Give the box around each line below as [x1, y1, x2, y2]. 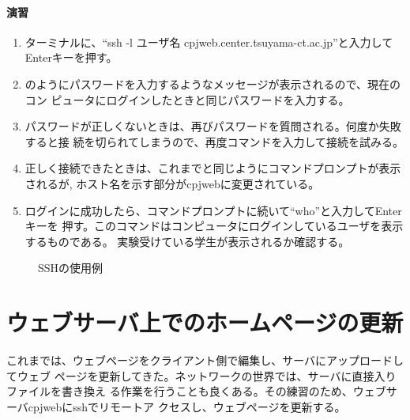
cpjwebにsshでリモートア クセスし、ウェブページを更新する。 [28, 398, 346, 414]
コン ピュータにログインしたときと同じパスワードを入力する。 [24, 91, 350, 108]
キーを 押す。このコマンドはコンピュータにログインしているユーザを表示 [24, 218, 404, 234]
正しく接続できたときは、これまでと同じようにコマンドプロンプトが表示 [24, 160, 401, 176]
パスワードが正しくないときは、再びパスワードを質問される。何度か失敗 [24, 118, 401, 134]
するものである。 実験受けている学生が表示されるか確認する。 [24, 233, 350, 249]
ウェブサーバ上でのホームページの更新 [6, 306, 404, 339]
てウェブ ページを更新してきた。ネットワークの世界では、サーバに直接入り [6, 367, 397, 384]
